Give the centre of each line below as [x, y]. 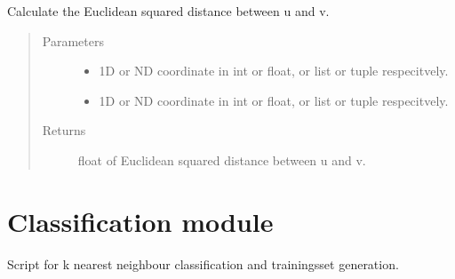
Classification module [140, 221]
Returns [64, 130]
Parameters [73, 40]
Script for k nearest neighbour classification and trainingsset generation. [203, 263]
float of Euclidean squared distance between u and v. [222, 159]
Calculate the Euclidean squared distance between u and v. [168, 11]
